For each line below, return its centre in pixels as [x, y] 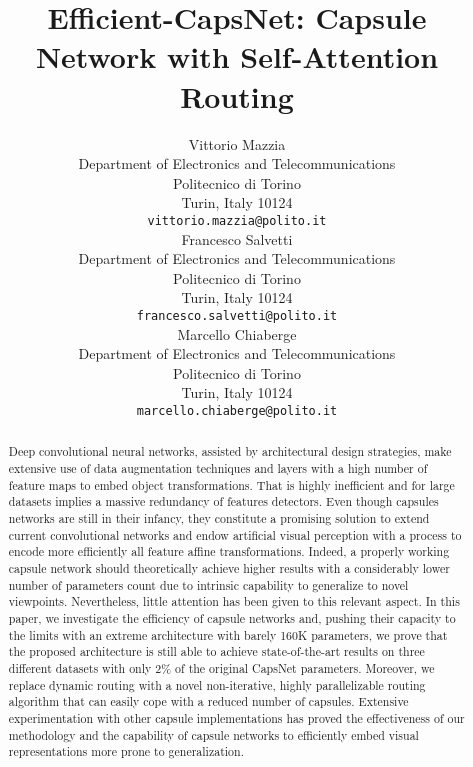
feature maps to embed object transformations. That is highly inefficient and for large [231, 484]
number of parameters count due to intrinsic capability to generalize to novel [208, 584]
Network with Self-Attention [237, 56]
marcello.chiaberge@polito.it [237, 410]
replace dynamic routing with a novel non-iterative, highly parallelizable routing [217, 684]
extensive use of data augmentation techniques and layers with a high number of [218, 468]
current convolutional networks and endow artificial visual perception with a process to [235, 534]
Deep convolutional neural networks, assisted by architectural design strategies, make [230, 451]
